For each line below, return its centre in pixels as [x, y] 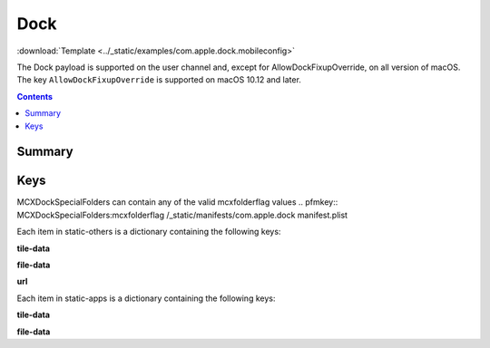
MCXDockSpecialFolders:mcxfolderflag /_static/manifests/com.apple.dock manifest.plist [182, 215]
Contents [35, 96]
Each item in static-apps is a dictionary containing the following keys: [146, 298]
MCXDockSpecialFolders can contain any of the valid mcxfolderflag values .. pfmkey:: [177, 202]
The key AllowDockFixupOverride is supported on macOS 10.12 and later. [159, 80]
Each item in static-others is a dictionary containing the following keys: [149, 232]
